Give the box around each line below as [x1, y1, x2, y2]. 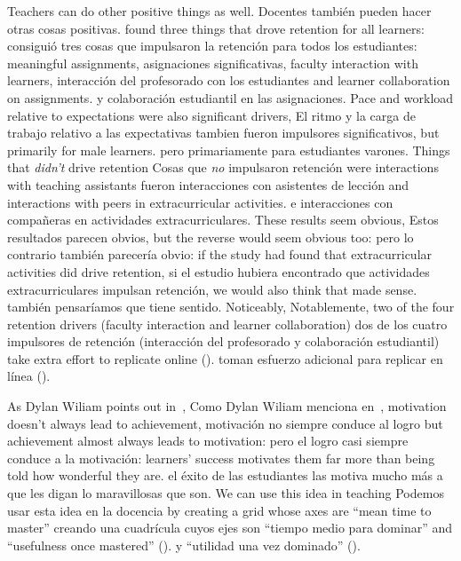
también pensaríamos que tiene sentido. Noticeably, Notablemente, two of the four [7, 297, 455, 316]
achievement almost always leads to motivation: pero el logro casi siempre [7, 431, 409, 450]
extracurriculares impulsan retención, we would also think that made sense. [7, 280, 417, 298]
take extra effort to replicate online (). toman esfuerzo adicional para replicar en [7, 349, 443, 367]
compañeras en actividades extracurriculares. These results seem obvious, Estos [7, 210, 439, 229]
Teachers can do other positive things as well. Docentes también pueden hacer [7, 2, 432, 20]
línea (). [7, 367, 51, 385]
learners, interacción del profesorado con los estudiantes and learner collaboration [7, 71, 450, 90]
